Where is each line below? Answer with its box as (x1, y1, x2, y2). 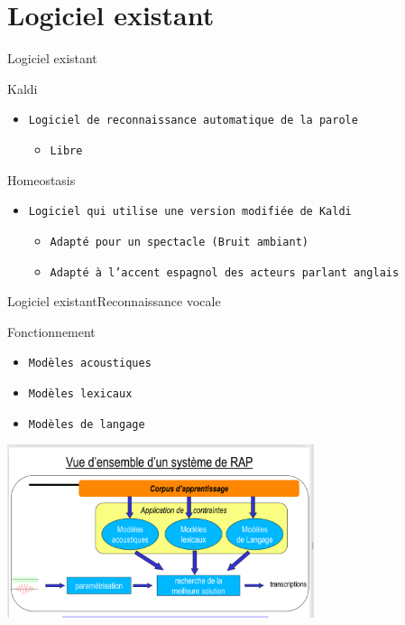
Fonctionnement (7, 322, 96, 340)
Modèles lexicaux (28, 387, 133, 401)
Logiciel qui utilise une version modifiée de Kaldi (28, 205, 352, 219)
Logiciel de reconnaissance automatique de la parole (28, 114, 358, 127)
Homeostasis (7, 170, 76, 189)
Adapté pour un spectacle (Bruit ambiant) (50, 235, 308, 248)
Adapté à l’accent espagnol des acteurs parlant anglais (50, 266, 400, 279)
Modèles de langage (28, 417, 145, 431)
